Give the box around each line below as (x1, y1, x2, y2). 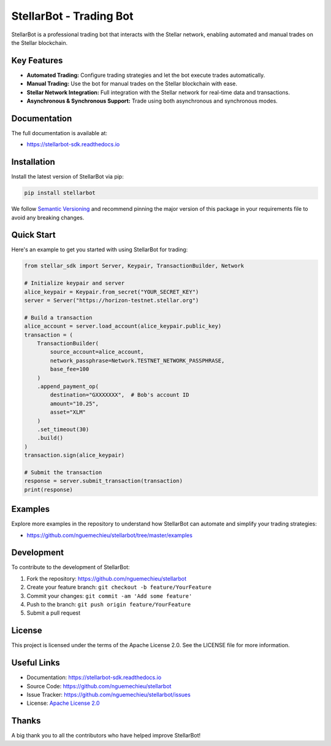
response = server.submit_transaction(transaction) (24, 477, 183, 485)
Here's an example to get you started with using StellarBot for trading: (11, 246, 188, 253)
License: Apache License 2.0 (26, 699, 101, 707)
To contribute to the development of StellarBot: (11, 563, 130, 571)
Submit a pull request (26, 609, 81, 617)
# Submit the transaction (24, 469, 102, 476)
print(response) (24, 486, 74, 493)
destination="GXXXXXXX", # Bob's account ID (50, 391, 189, 399)
